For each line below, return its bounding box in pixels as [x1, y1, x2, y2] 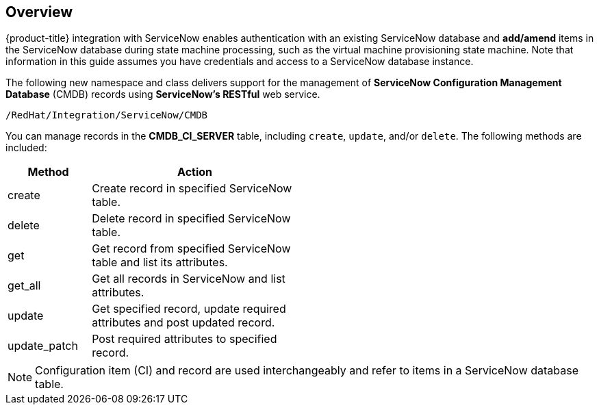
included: [5, 142, 47, 154]
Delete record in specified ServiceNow [92, 212, 291, 226]
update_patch [8, 339, 78, 353]
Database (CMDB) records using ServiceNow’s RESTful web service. [5, 88, 320, 101]
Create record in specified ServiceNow [92, 181, 292, 196]
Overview [5, 3, 73, 21]
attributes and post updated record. [92, 316, 275, 330]
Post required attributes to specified [92, 332, 277, 346]
